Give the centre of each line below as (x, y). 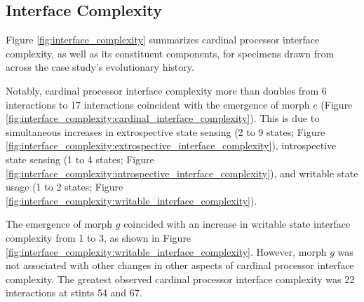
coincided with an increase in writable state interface (237, 224)
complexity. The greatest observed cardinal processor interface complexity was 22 (180, 279)
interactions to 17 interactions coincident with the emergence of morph (158, 104)
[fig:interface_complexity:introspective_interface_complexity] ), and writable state (182, 173)
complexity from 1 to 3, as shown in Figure (99, 237)
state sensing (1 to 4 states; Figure (80, 159)
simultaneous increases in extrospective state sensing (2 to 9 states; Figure (166, 131)
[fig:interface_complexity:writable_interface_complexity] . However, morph (166, 251)
